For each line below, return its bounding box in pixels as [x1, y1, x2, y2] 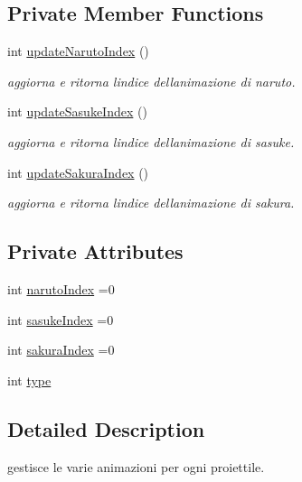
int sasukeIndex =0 [7, 310, 114, 329]
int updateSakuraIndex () [7, 162, 149, 181]
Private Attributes [7, 237, 184, 265]
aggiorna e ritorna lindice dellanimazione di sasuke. [7, 132, 295, 151]
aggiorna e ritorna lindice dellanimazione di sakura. [7, 193, 295, 212]
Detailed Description [7, 414, 205, 442]
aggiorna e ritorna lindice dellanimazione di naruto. [7, 71, 296, 90]
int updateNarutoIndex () [7, 42, 149, 60]
